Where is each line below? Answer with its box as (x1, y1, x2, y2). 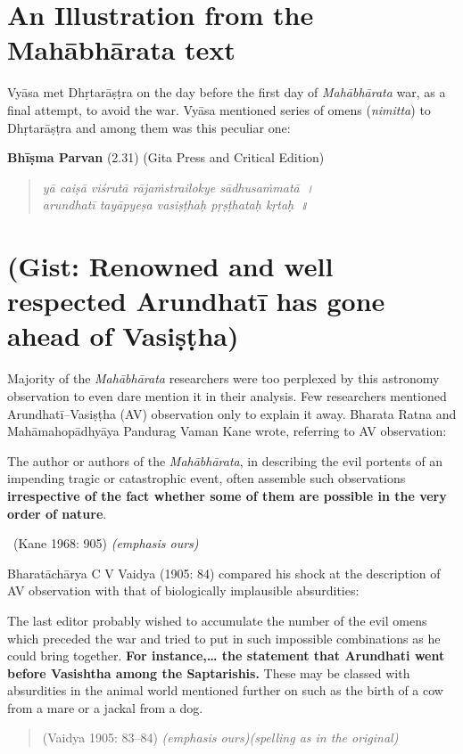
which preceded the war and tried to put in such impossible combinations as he (7, 628, 441, 647)
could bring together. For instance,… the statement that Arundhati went (7, 646, 445, 665)
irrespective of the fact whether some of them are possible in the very (7, 486, 447, 504)
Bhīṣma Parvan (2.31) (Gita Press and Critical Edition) (7, 148, 325, 167)
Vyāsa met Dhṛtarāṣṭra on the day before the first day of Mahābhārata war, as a (7, 83, 446, 102)
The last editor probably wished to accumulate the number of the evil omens (7, 611, 427, 629)
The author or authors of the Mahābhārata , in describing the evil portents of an (7, 451, 443, 470)
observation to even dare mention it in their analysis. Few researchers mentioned (7, 386, 447, 405)
